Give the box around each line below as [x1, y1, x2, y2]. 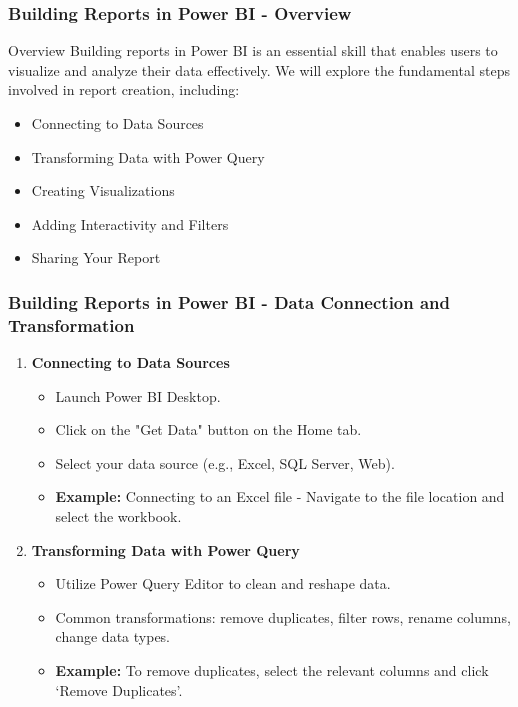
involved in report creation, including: [8, 79, 240, 100]
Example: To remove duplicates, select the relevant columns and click [55, 660, 489, 681]
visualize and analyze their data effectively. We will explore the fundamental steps [8, 59, 510, 80]
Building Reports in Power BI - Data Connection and [8, 289, 451, 314]
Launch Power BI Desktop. [55, 385, 221, 406]
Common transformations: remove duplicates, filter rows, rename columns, [55, 606, 511, 627]
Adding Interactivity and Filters [31, 213, 229, 234]
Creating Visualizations [31, 180, 175, 201]
